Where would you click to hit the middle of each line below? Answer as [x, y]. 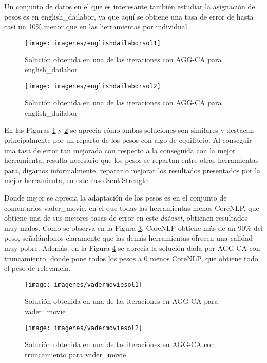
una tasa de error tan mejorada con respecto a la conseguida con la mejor [120, 150]
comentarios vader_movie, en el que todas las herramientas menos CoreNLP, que [132, 207]
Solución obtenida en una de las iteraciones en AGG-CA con [120, 344]
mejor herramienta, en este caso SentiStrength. [78, 180]
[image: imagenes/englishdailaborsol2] [93, 86]
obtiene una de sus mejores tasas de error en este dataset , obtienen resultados [126, 218]
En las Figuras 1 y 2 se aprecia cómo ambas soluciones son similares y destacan [129, 130]
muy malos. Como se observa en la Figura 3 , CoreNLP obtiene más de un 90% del [133, 228]
